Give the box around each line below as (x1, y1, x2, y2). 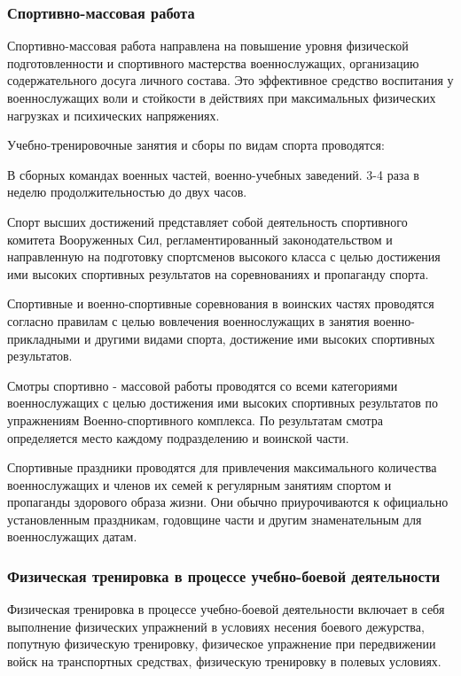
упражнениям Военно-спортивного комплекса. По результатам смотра (7, 410, 383, 429)
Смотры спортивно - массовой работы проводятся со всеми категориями (7, 376, 398, 394)
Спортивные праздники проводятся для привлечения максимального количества (7, 458, 437, 477)
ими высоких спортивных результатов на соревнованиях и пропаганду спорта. (7, 264, 429, 283)
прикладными (7, 329, 81, 347)
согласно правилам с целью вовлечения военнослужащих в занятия (7, 311, 370, 330)
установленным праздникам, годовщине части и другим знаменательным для (7, 509, 422, 528)
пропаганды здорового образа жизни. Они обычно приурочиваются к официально (7, 493, 449, 511)
